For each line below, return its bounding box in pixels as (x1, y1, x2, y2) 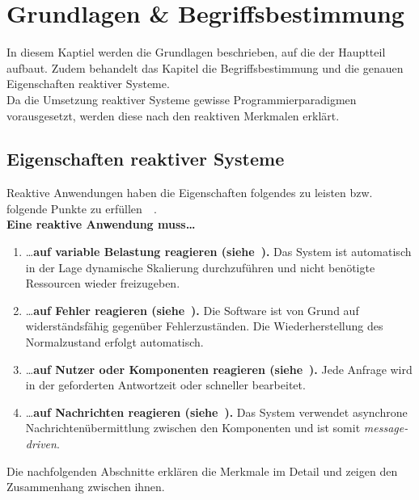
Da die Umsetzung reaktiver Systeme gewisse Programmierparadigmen (6, 90, 357, 107)
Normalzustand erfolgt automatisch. (25, 334, 204, 351)
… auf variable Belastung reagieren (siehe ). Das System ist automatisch (25, 243, 412, 260)
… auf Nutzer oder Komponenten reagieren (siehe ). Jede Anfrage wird (25, 360, 413, 377)
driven (25, 435, 57, 452)
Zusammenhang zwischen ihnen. (6, 478, 165, 495)
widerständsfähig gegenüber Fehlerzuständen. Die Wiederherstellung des (25, 317, 383, 334)
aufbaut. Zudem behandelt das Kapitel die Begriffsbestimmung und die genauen (6, 59, 404, 76)
